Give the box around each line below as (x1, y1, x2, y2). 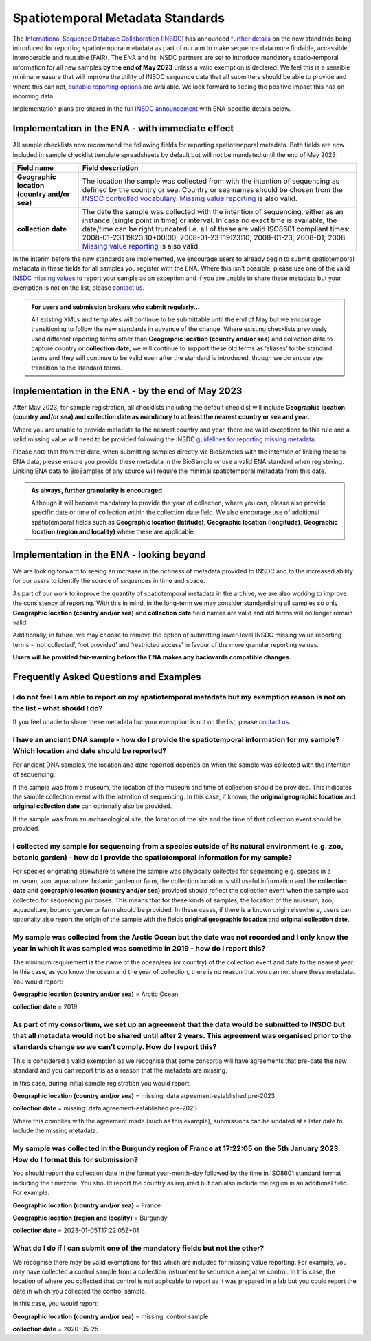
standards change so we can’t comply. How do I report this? (12, 1042, 217, 1052)
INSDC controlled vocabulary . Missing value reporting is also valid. (82, 193, 298, 203)
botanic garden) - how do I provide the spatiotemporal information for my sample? (12, 853, 293, 863)
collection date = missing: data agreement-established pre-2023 (12, 1104, 197, 1112)
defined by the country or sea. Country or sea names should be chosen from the (82, 184, 343, 194)
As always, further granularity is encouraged (31, 486, 163, 494)
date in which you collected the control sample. (12, 1287, 147, 1295)
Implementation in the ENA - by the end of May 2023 (12, 385, 243, 397)
